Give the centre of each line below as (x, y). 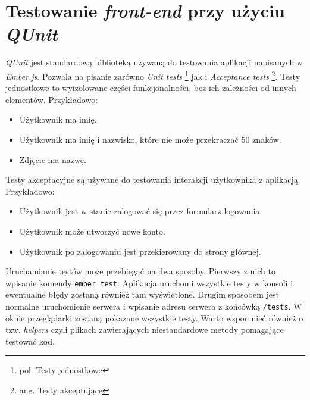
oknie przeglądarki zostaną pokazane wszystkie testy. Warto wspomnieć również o (154, 318)
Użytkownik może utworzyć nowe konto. (92, 231)
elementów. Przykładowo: (52, 99)
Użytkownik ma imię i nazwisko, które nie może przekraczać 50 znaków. (150, 139)
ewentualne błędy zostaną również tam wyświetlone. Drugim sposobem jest (142, 294)
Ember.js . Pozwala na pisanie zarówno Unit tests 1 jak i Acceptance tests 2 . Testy (153, 75)
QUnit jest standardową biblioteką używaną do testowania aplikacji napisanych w (154, 62)
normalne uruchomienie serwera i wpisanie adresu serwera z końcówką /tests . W (154, 306)
